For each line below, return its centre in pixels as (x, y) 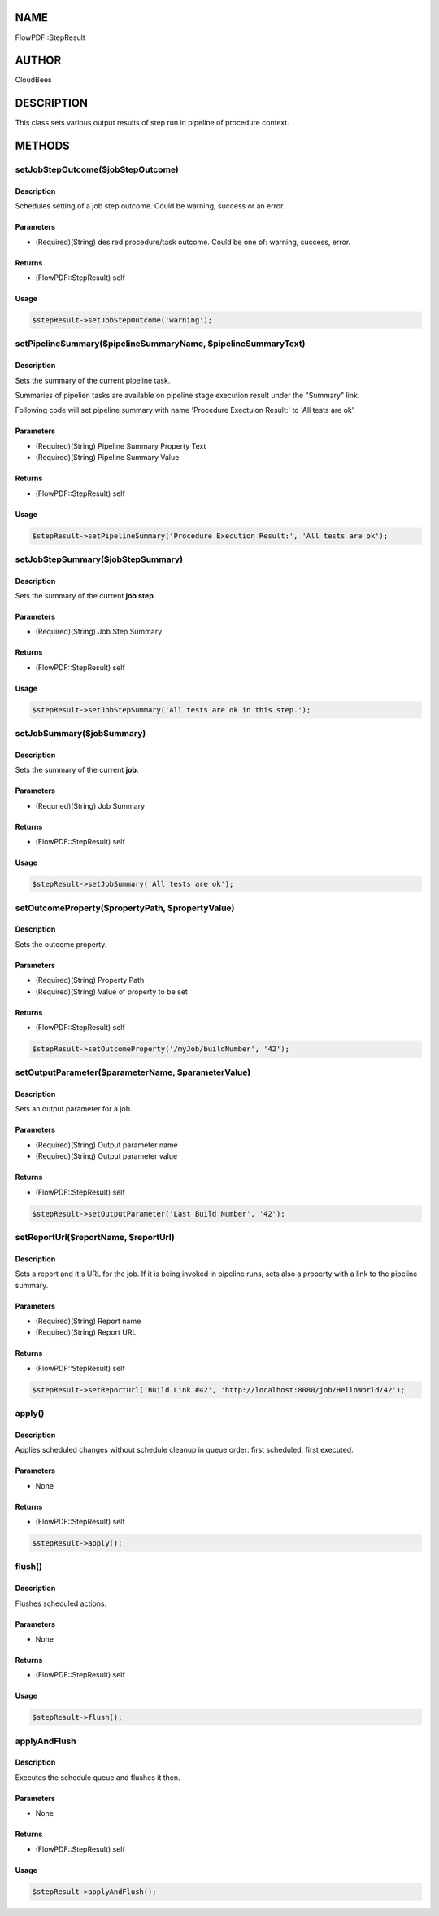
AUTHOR (38, 61)
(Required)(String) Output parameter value (106, 1156)
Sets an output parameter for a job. (74, 1109)
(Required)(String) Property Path (90, 980)
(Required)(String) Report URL (86, 1332)
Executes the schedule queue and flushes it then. (98, 1777)
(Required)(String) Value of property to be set (112, 991)
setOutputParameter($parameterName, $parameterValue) (133, 1072)
